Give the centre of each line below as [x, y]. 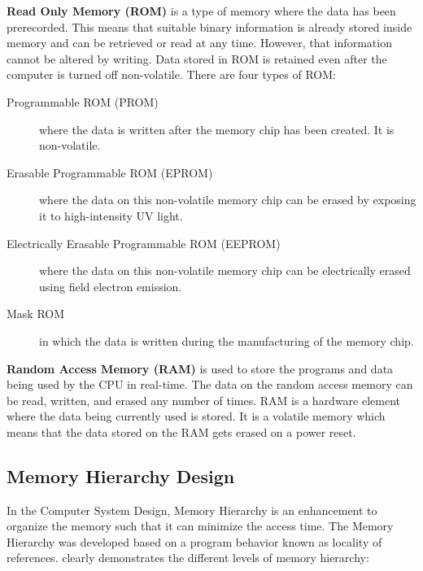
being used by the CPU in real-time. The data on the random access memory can [210, 384]
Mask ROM [36, 314]
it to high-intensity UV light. [111, 215]
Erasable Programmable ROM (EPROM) [110, 172]
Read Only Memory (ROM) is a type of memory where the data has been [201, 11]
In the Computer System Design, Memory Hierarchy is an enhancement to [192, 510]
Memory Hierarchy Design [121, 475]
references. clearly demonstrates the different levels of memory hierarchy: [188, 558]
